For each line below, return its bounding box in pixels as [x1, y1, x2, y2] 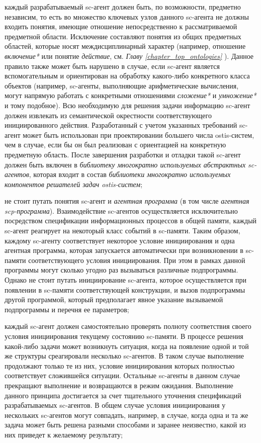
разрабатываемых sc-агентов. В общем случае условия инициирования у [5, 400, 226, 410]
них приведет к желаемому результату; [5, 429, 123, 439]
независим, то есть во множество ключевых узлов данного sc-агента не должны [5, 11, 249, 22]
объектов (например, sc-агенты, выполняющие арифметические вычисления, [5, 80, 239, 91]
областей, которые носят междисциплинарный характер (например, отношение [5, 41, 246, 51]
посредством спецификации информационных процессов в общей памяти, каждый [5, 215, 257, 226]
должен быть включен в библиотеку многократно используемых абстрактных [5, 159, 246, 169]
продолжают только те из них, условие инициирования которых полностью [5, 360, 235, 371]
